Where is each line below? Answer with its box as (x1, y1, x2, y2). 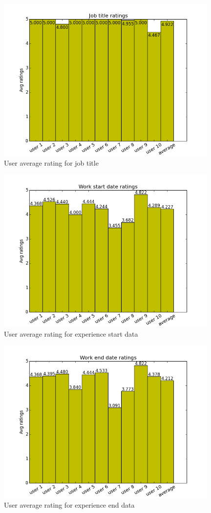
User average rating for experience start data (4, 329, 138, 339)
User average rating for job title (4, 158, 99, 168)
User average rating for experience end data (4, 500, 135, 510)
